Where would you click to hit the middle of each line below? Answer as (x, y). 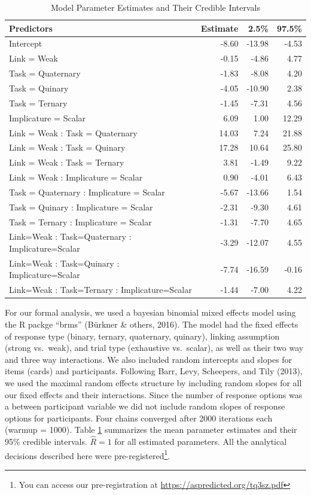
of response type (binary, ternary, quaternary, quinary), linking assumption (142, 336)
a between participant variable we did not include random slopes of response (145, 406)
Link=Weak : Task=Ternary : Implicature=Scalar (100, 290)
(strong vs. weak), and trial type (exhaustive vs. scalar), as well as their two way (154, 348)
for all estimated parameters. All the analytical (201, 441)
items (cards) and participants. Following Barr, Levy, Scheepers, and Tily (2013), (154, 371)
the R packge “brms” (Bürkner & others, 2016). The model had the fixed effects (152, 324)
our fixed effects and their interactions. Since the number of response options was (154, 394)
